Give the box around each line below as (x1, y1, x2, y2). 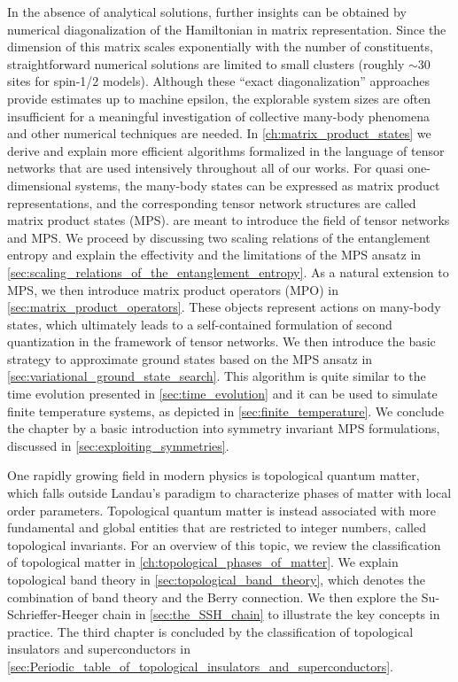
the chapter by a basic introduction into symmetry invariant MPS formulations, (7, 419, 440, 438)
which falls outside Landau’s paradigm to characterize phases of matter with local (7, 484, 452, 502)
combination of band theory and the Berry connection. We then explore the (7, 587, 418, 606)
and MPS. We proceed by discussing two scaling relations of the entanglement (7, 228, 431, 246)
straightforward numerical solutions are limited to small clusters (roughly (7, 54, 405, 73)
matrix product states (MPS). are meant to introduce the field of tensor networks (7, 211, 450, 229)
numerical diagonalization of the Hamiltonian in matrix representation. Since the (7, 19, 446, 38)
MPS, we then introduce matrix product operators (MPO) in (7, 280, 339, 298)
